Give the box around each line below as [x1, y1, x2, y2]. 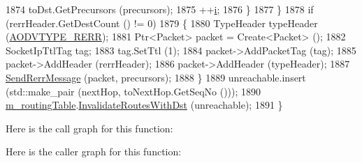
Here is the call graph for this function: [6, 121, 173, 135]
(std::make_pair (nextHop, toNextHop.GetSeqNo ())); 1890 [6, 84, 261, 98]
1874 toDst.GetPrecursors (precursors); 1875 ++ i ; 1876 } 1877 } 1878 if [6, 2, 314, 16]
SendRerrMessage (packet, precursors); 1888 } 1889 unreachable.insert [6, 70, 306, 84]
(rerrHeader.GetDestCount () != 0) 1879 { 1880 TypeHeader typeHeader [6, 15, 318, 30]
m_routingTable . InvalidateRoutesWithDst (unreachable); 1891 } [6, 98, 283, 112]
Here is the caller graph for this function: [6, 144, 182, 159]
